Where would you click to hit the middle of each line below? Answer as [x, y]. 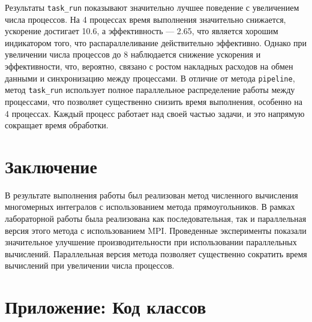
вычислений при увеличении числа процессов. [90, 265]
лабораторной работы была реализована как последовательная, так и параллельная [156, 219]
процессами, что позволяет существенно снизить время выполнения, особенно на [154, 101]
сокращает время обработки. [57, 125]
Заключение [51, 166]
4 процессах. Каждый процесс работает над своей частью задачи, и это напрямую [155, 113]
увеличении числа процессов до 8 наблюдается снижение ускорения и [133, 54]
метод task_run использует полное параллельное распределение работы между [150, 90]
